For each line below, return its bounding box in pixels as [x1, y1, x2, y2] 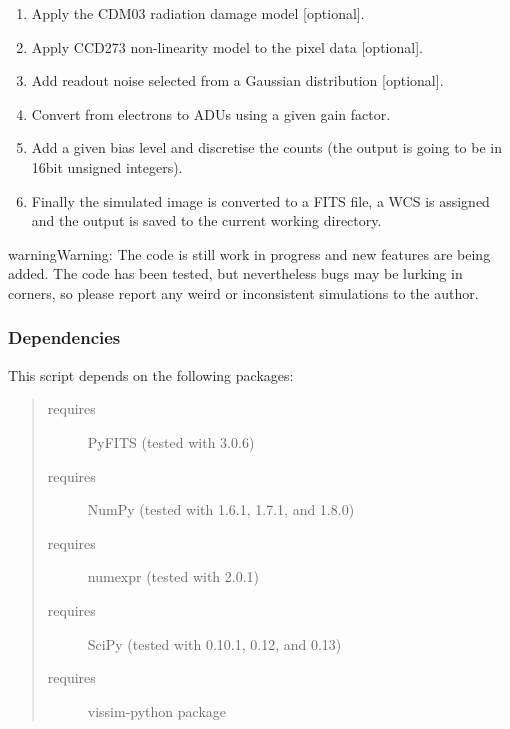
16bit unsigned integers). [31, 156, 183, 177]
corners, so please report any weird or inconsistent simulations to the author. [8, 282, 479, 303]
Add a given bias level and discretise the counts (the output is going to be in [31, 137, 502, 158]
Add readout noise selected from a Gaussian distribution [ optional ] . [31, 70, 444, 91]
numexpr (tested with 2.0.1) [87, 566, 260, 587]
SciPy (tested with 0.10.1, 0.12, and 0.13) [87, 633, 342, 654]
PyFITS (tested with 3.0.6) [87, 431, 255, 452]
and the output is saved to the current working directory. [31, 210, 382, 231]
